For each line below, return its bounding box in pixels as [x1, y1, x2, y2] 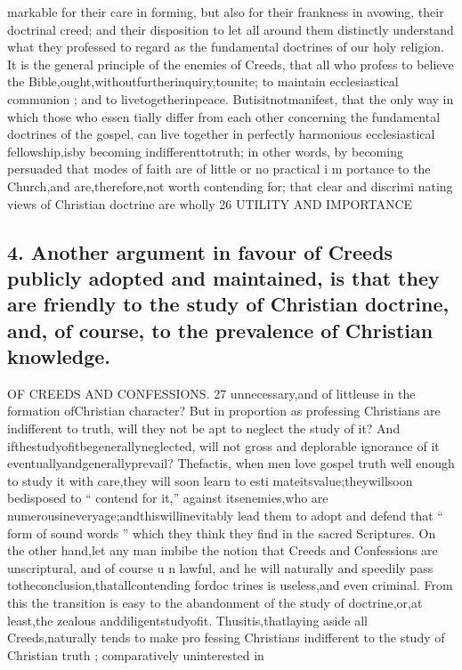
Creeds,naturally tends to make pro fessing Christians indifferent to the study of [7, 628, 445, 647]
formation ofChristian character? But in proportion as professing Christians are [7, 401, 441, 420]
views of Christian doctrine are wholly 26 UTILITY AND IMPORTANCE [7, 194, 413, 213]
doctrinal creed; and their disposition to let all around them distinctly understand [7, 20, 454, 38]
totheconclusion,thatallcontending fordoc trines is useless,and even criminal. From [7, 576, 453, 594]
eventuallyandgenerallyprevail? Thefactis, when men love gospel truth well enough [7, 454, 455, 472]
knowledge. [7, 343, 111, 370]
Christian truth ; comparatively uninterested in [7, 645, 264, 664]
